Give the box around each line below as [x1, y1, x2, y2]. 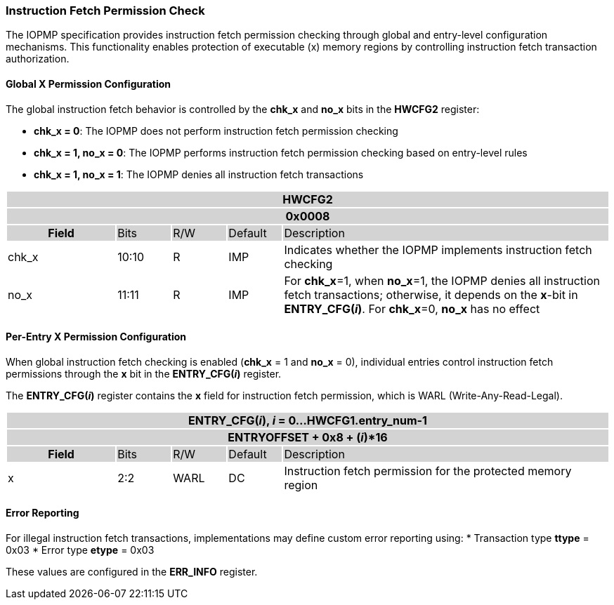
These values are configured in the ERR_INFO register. [6, 566, 258, 578]
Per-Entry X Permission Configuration [6, 331, 187, 343]
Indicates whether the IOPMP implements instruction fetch [284, 242, 592, 257]
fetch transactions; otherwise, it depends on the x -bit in [284, 287, 578, 302]
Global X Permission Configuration [6, 77, 171, 90]
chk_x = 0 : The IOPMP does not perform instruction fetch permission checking [34, 124, 398, 137]
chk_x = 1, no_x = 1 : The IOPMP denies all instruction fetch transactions [34, 168, 364, 180]
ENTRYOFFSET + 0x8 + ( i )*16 [228, 430, 388, 444]
